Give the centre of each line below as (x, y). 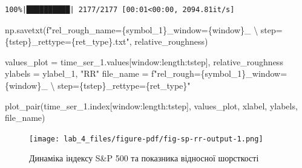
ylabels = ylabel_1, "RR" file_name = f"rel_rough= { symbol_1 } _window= (146, 73)
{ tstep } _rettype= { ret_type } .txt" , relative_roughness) (107, 41)
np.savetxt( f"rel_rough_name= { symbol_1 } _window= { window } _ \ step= (144, 29)
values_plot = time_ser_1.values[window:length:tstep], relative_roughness (144, 61)
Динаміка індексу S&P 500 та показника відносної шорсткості (144, 158)
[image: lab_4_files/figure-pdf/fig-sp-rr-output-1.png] (146, 139)
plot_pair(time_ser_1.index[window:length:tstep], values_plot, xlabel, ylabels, (151, 105)
